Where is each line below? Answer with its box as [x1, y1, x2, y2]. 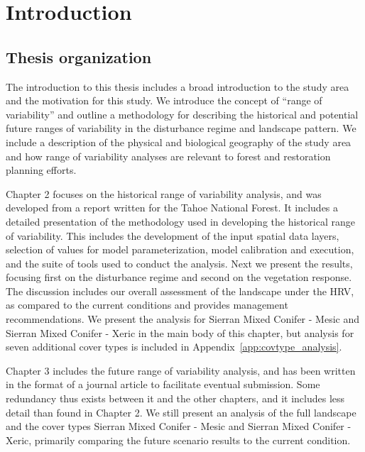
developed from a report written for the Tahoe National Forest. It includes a [6, 200, 339, 215]
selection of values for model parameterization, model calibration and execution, [6, 242, 354, 257]
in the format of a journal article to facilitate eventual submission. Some [6, 377, 320, 392]
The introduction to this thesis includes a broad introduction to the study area [6, 79, 349, 94]
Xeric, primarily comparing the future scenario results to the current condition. [6, 432, 351, 447]
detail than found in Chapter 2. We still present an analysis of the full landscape [6, 404, 356, 419]
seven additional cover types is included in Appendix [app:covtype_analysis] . [6, 339, 342, 354]
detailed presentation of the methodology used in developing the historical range [6, 214, 355, 228]
